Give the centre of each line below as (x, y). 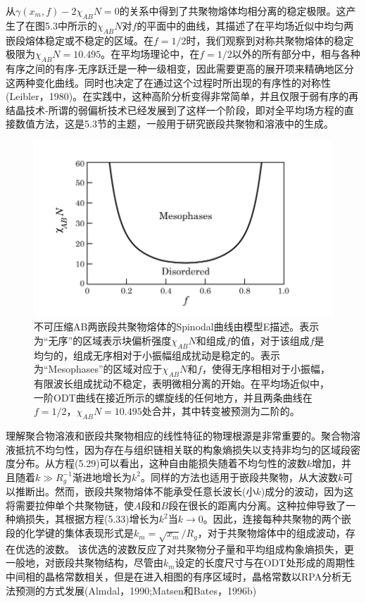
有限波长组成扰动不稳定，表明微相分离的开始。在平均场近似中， (182, 384)
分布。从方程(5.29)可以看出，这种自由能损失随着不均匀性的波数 (161, 463)
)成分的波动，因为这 (307, 491)
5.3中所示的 (71, 25)
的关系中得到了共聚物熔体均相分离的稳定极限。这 (233, 11)
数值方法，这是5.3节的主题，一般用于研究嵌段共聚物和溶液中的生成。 (174, 124)
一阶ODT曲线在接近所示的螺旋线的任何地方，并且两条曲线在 (173, 397)
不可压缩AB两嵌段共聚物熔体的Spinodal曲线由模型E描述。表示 (177, 327)
